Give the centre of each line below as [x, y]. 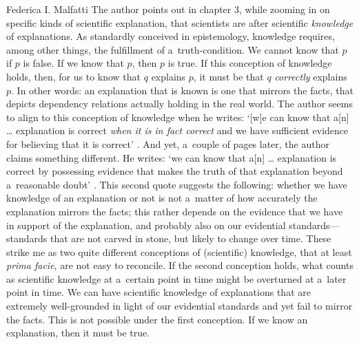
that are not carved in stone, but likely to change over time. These [191, 238]
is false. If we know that [73, 63]
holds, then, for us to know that [74, 76]
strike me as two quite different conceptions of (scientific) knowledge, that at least [179, 251]
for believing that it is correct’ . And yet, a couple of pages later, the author [168, 143]
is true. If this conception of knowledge [250, 63]
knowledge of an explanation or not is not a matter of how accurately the [162, 198]
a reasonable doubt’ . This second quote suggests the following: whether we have [177, 184]
